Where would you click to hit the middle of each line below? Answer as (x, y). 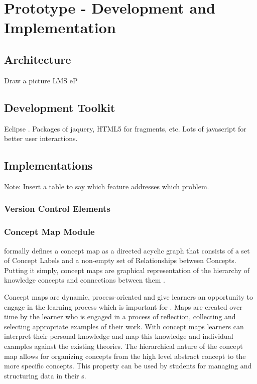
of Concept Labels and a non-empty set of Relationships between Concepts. (120, 260)
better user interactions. (41, 138)
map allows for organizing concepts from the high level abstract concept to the (125, 356)
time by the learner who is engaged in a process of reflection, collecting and (120, 316)
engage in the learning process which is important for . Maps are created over (123, 306)
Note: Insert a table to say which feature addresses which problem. (107, 186)
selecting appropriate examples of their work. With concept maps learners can (124, 326)
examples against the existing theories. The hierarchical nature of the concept (123, 346)
